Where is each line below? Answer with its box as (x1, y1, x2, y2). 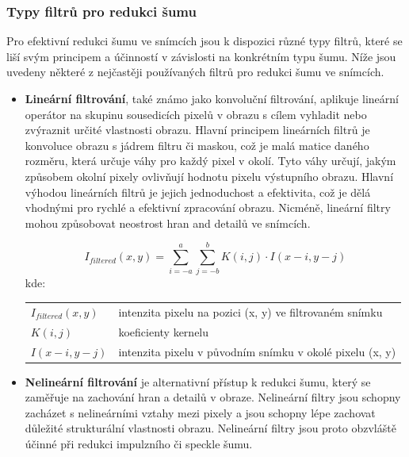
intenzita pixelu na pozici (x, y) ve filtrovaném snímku (118, 303, 383, 320)
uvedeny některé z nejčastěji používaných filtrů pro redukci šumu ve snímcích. (6, 63, 384, 80)
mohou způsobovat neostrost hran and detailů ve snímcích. (25, 214, 311, 231)
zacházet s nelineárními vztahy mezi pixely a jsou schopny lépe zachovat (25, 404, 376, 421)
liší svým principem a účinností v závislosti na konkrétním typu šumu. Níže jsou (6, 48, 396, 64)
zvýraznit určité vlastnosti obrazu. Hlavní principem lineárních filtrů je (25, 121, 370, 138)
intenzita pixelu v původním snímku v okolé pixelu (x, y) (118, 343, 396, 359)
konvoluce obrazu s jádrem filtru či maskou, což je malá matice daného (25, 136, 369, 153)
